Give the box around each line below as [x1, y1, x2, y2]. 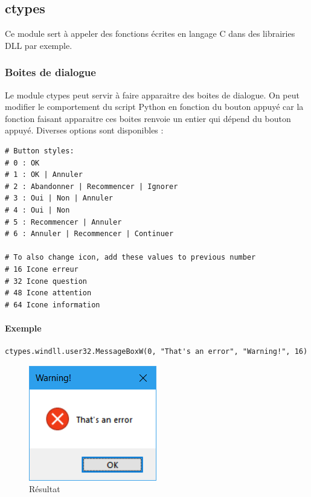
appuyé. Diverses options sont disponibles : [5, 124, 164, 136]
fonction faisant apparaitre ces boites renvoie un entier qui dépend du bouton [5, 112, 291, 124]
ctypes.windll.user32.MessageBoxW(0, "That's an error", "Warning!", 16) [5, 347, 308, 356]
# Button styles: [5, 146, 74, 155]
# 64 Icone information [5, 300, 100, 309]
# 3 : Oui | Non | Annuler [5, 194, 113, 203]
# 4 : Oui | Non [5, 205, 70, 214]
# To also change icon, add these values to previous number [5, 253, 256, 262]
